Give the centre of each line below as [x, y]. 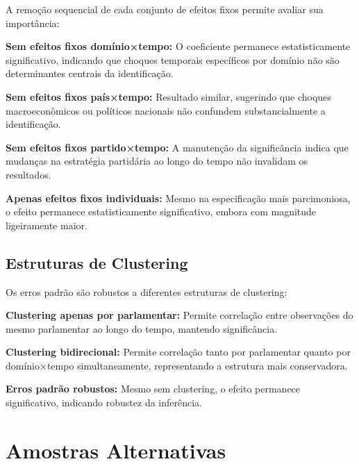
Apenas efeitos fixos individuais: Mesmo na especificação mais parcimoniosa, [178, 198]
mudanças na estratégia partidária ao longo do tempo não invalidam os [157, 161]
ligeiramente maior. [47, 225]
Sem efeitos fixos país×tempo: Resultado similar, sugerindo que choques [168, 96]
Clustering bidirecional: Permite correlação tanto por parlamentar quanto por [178, 352]
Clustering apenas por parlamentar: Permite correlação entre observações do [179, 315]
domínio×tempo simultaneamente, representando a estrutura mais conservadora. [177, 365]
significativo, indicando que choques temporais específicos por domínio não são [173, 59]
